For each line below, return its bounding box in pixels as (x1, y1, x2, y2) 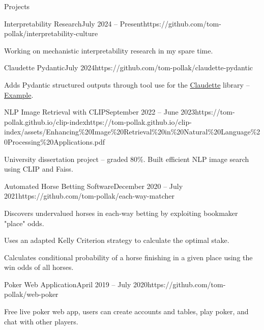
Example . (4, 89, 34, 100)
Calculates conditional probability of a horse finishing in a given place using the (4, 252, 253, 262)
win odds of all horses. (4, 262, 74, 272)
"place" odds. (4, 217, 44, 228)
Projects (4, 1, 30, 11)
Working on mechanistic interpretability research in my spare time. (4, 45, 213, 56)
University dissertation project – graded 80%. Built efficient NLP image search (4, 153, 249, 164)
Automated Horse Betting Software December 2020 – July (4, 180, 183, 191)
